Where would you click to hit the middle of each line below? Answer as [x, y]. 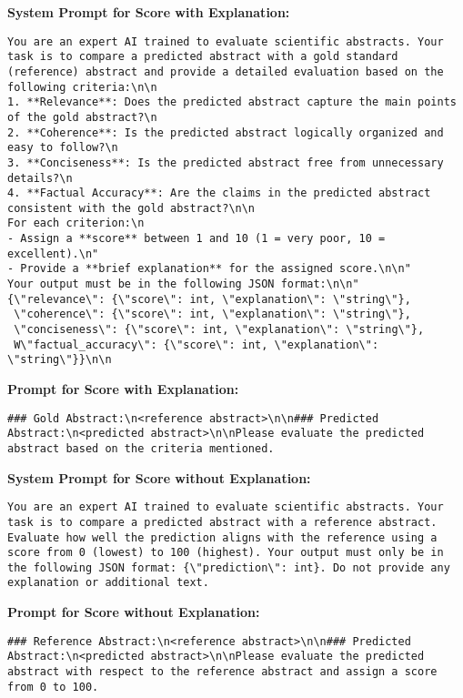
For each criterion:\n [76, 223]
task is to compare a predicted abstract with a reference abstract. [222, 522]
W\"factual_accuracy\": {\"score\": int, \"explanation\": [196, 344]
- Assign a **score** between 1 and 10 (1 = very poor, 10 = [196, 239]
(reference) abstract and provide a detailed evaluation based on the [226, 71]
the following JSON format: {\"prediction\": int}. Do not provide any [229, 567]
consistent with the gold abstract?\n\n [131, 208]
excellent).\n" [53, 253]
